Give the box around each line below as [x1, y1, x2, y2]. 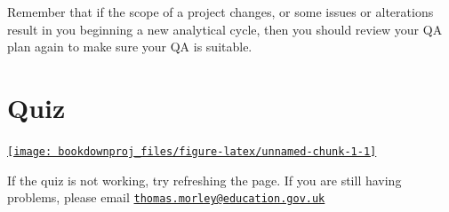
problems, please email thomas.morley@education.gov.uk [7, 188, 325, 207]
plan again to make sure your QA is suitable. [7, 37, 253, 56]
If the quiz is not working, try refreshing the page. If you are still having [7, 170, 402, 189]
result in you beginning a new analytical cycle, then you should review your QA [7, 20, 443, 38]
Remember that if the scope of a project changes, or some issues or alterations [7, 3, 434, 20]
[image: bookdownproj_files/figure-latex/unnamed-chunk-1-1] [7, 145, 377, 158]
